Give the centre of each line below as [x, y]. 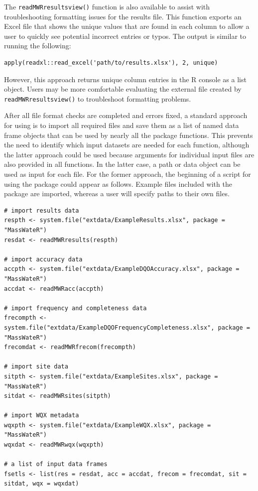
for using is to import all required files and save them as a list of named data [122, 125]
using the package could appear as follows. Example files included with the [118, 184]
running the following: [38, 46]
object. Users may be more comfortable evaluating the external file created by [123, 89]
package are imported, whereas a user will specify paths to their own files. [117, 193]
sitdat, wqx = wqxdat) [42, 484]
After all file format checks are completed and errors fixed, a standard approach [126, 115]
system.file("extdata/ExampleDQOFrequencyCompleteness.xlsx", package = [127, 327]
